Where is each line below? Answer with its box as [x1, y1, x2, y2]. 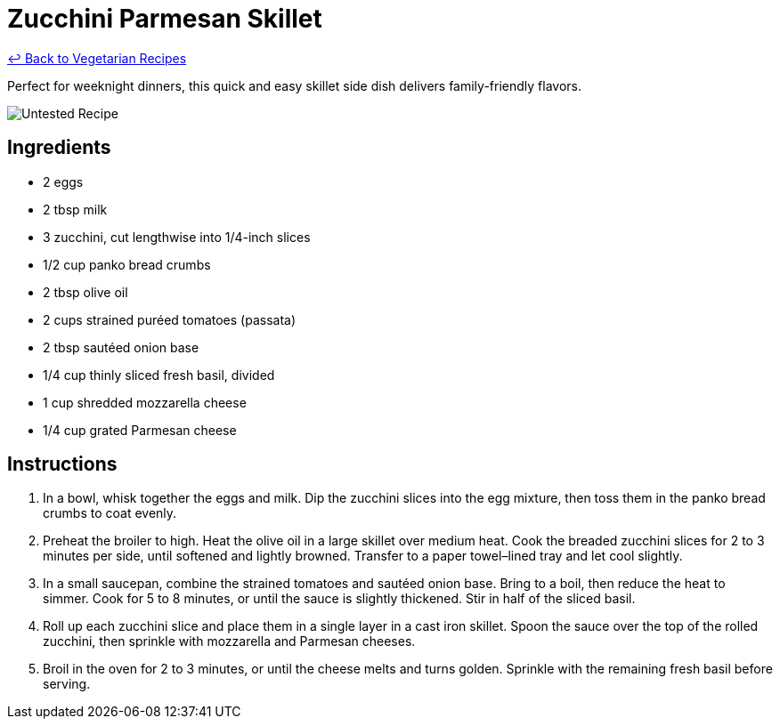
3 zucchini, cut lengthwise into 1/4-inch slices [43, 229, 311, 245]
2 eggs [43, 173, 84, 190]
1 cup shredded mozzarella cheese [43, 394, 247, 410]
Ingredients [7, 136, 111, 159]
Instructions [7, 453, 118, 476]
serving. [43, 676, 91, 692]
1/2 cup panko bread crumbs [43, 256, 211, 272]
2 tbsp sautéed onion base [43, 339, 199, 355]
